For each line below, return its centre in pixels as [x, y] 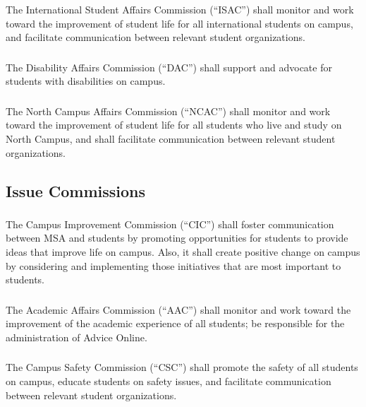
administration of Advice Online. [77, 337]
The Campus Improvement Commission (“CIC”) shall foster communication [170, 224]
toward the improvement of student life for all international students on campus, [179, 23]
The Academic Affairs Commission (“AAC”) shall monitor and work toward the [178, 309]
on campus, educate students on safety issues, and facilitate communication [169, 381]
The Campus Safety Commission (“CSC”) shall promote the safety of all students [182, 367]
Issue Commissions [76, 190]
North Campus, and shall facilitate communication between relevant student [171, 138]
